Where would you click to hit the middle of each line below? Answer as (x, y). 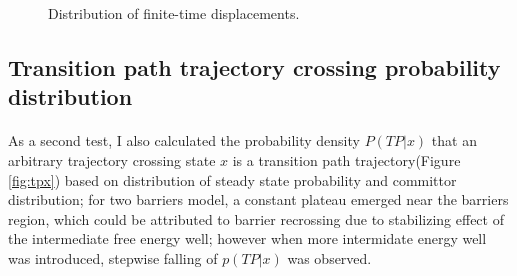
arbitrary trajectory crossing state (112, 159)
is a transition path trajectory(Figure (346, 159)
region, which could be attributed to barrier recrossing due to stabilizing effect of (256, 218)
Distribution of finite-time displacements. (174, 13)
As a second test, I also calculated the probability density (184, 140)
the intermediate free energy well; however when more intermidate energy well (247, 238)
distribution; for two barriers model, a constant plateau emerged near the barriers (258, 199)
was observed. (329, 257)
